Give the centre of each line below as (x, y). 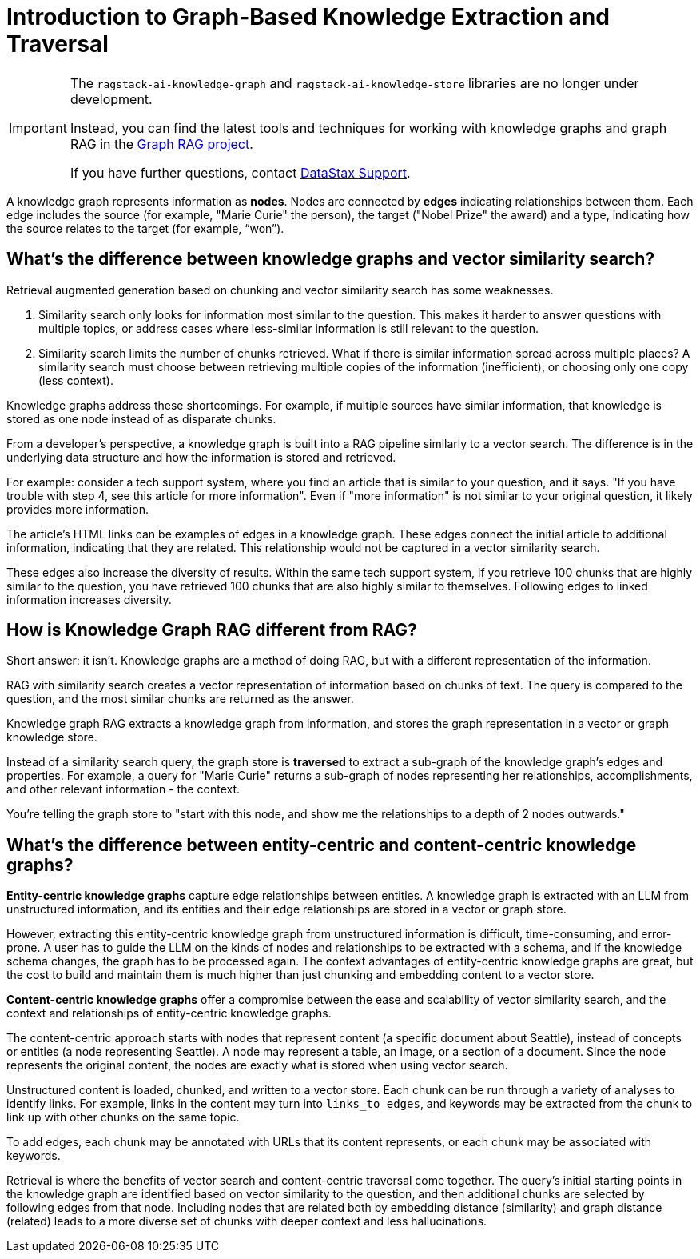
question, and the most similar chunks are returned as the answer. (180, 699)
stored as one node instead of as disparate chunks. (141, 418)
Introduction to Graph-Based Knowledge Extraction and (308, 17)
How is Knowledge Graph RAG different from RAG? (212, 630)
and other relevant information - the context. (123, 789)
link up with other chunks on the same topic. (123, 1117)
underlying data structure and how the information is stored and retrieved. (201, 457)
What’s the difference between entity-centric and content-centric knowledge (322, 845)
